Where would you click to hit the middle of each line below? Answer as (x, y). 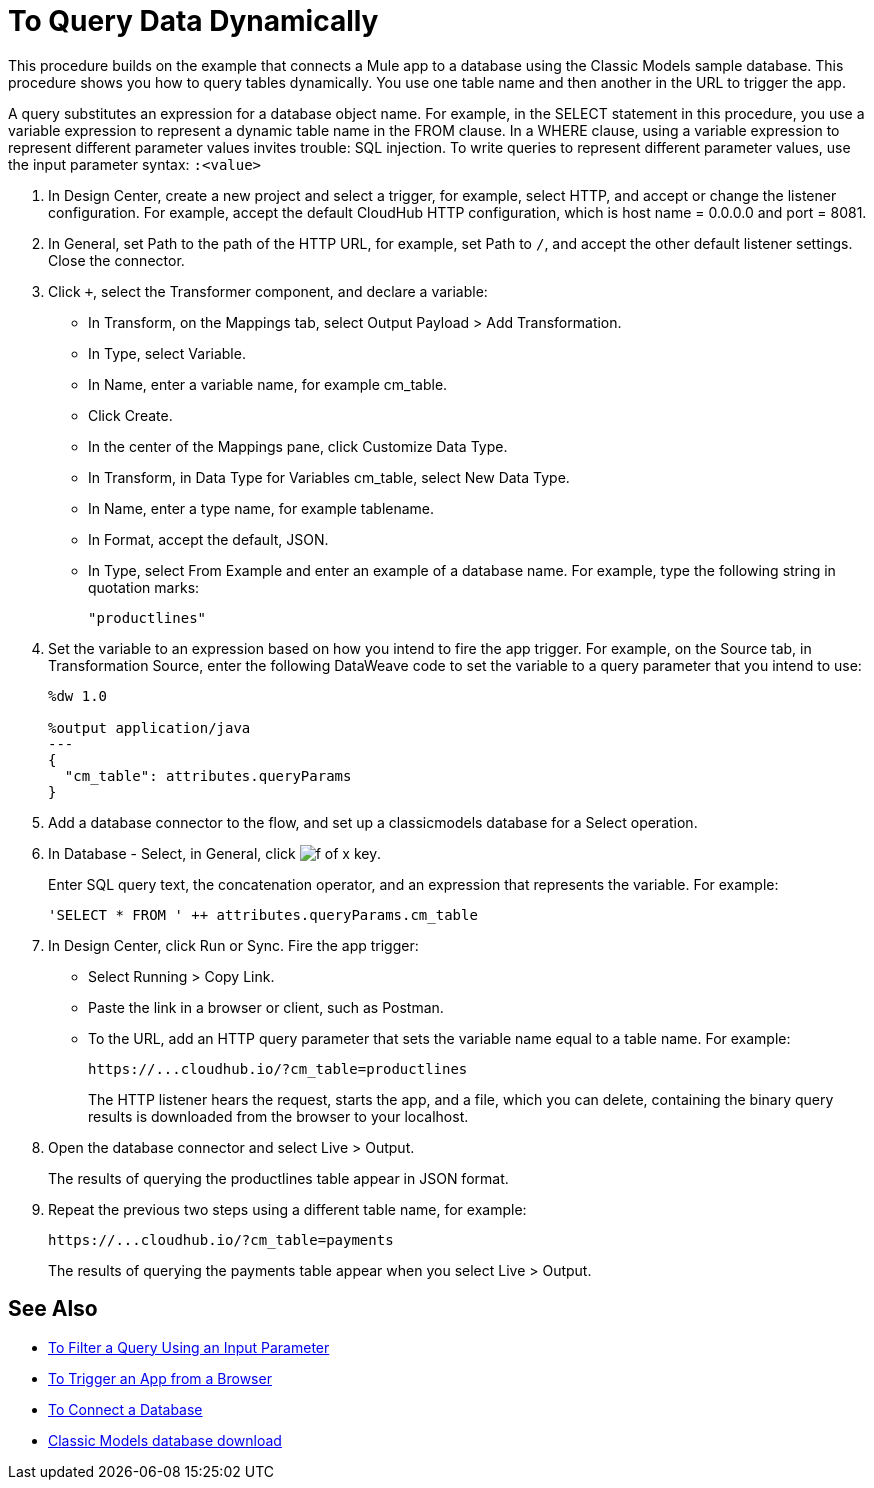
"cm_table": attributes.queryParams (208, 775)
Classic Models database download (165, 1440)
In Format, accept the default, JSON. (208, 539)
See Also (53, 1309)
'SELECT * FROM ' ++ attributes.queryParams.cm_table (263, 914)
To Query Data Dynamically (193, 21)
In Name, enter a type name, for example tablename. (261, 508)
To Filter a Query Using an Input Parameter (189, 1347)
